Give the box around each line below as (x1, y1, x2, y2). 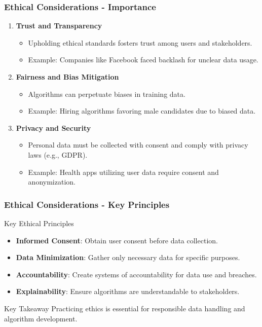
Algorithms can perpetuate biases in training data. (28, 88, 185, 99)
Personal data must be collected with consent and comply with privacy (28, 139, 248, 150)
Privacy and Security (16, 122, 91, 133)
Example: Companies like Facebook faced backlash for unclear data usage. (28, 54, 258, 65)
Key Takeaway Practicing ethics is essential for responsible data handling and (4, 303, 245, 313)
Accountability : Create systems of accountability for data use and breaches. (16, 269, 257, 279)
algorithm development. (4, 313, 78, 323)
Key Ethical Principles (4, 217, 74, 228)
